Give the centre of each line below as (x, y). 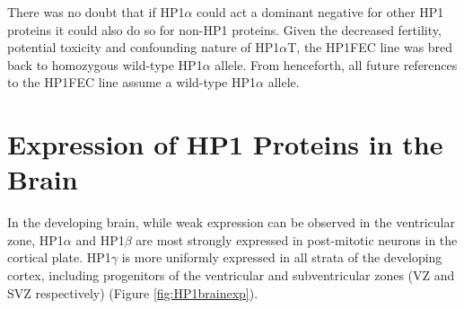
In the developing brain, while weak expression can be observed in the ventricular (231, 222)
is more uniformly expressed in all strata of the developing (282, 257)
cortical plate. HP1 (59, 257)
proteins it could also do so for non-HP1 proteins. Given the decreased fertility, (224, 29)
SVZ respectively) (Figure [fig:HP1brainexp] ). (133, 292)
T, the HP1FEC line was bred (370, 47)
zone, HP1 (35, 239)
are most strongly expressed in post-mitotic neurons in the (297, 239)
